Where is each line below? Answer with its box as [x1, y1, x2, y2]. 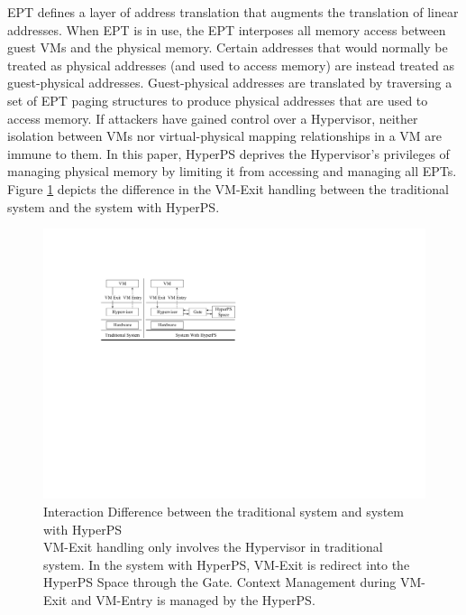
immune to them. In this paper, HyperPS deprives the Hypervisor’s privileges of [7, 144, 450, 163]
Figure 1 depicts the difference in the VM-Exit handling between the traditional [7, 179, 449, 198]
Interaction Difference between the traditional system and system [43, 502, 404, 521]
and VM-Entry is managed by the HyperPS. [70, 591, 315, 610]
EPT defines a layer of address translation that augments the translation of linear [7, 3, 459, 21]
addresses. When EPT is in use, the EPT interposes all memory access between [7, 20, 446, 39]
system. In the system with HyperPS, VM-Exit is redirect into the [43, 554, 410, 573]
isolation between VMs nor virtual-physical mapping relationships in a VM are [7, 126, 443, 145]
